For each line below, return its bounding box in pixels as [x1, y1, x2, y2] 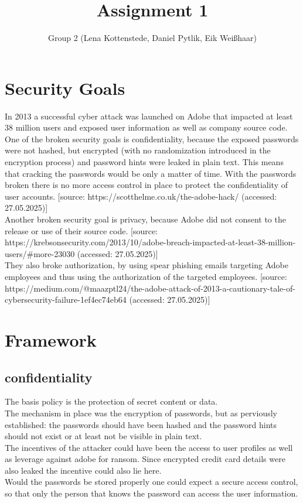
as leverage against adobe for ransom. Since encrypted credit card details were [5, 453, 285, 465]
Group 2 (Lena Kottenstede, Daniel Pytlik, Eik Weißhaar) [47, 32, 257, 44]
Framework [5, 327, 97, 351]
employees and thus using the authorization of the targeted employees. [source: [5, 270, 287, 282]
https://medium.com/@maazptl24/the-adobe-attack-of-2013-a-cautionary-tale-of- [5, 282, 295, 294]
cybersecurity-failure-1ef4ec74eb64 [5, 293, 127, 306]
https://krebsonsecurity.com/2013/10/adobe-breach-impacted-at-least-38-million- [5, 236, 296, 248]
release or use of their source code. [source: [5, 224, 158, 237]
